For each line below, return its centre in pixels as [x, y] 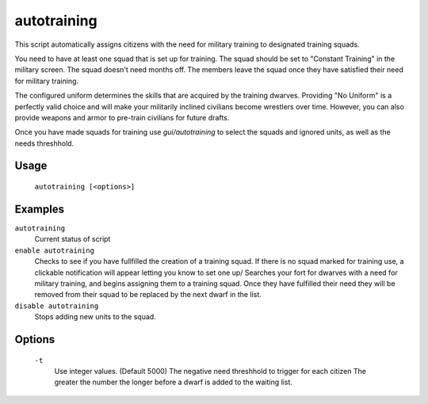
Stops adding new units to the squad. [95, 317]
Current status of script [73, 239]
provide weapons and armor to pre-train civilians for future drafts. [122, 117]
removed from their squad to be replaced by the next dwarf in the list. [148, 295]
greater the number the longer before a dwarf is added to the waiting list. [174, 382]
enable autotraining [55, 250]
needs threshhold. [44, 143]
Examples [40, 209]
